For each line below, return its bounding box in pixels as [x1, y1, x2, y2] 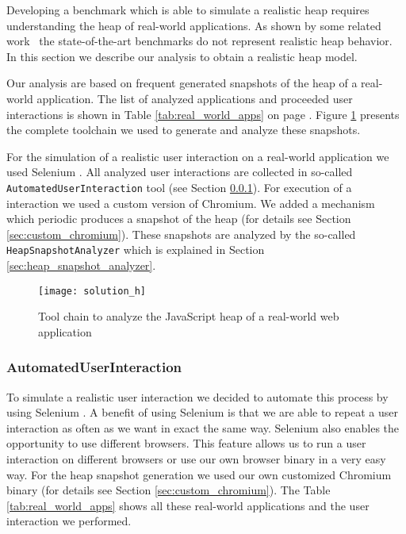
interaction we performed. [6, 513, 132, 529]
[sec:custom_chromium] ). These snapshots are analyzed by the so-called [6, 225, 356, 242]
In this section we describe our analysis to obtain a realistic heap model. [6, 48, 358, 64]
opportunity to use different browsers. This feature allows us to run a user [6, 435, 366, 451]
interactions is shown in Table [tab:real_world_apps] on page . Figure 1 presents [6, 106, 400, 122]
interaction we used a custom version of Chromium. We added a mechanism [6, 194, 375, 211]
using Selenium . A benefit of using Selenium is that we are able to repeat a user [6, 404, 398, 421]
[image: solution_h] [38, 285, 147, 297]
